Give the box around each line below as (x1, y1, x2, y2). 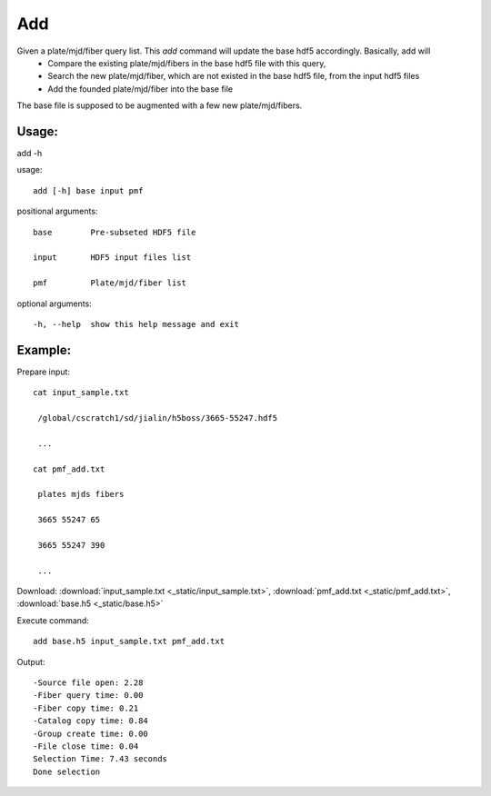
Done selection (33, 766, 101, 777)
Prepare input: (16, 366, 70, 377)
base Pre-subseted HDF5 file (33, 227, 196, 237)
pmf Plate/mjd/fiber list (33, 278, 186, 288)
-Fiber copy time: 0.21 (33, 702, 139, 713)
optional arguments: (16, 298, 93, 309)
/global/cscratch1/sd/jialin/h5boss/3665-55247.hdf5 (37, 413, 277, 423)
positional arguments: (16, 205, 98, 217)
